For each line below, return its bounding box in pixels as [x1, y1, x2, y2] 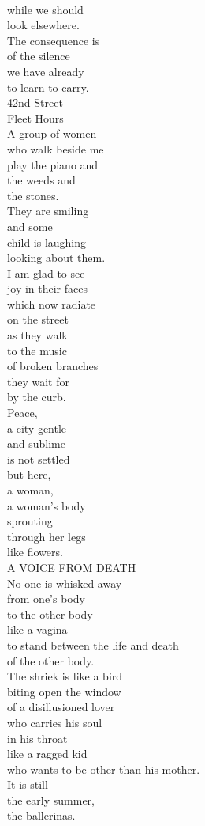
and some [7, 218, 53, 234]
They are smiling [7, 203, 89, 219]
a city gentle [7, 419, 67, 436]
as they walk [7, 327, 68, 343]
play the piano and [7, 156, 99, 172]
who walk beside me [7, 140, 104, 157]
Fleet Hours [7, 109, 64, 126]
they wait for [7, 373, 69, 389]
